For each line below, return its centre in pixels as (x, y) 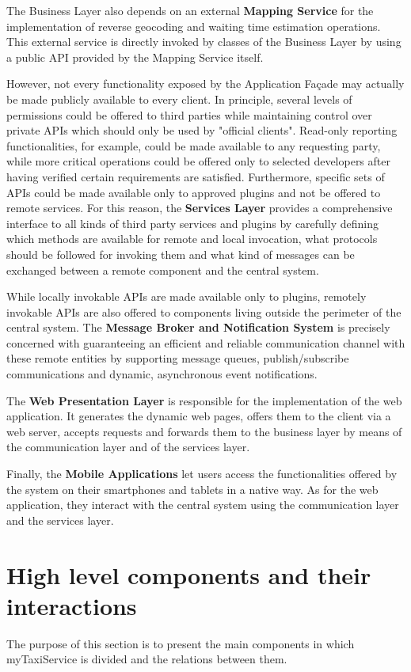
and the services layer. (60, 520)
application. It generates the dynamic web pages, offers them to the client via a (199, 416)
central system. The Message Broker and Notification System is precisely (198, 327)
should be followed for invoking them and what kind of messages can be (181, 254)
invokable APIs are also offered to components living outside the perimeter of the (204, 311)
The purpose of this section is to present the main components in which (181, 643)
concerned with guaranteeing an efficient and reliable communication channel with (206, 342)
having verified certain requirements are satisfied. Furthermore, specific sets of (196, 176)
